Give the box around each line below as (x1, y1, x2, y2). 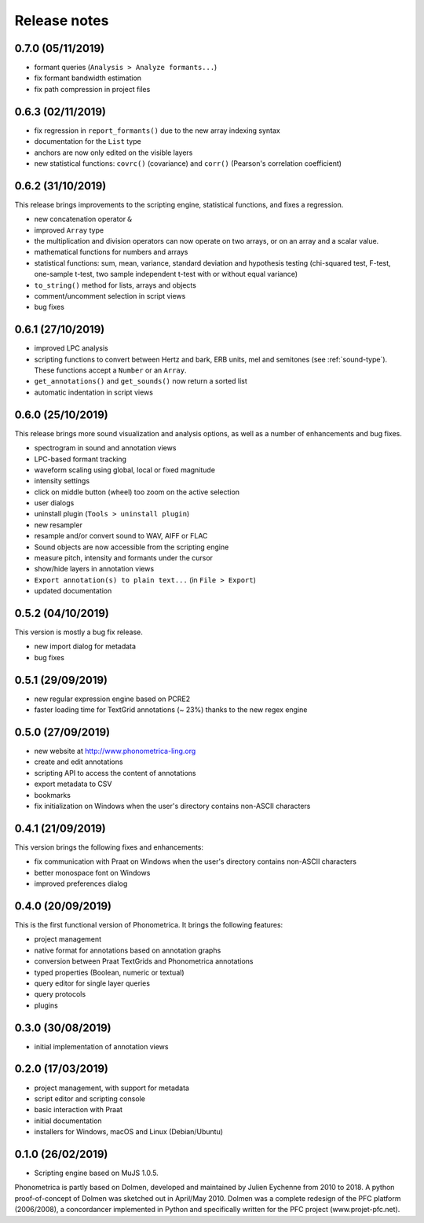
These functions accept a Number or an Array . (34, 365, 187, 375)
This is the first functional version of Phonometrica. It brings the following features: (14, 920, 283, 930)
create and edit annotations (34, 757, 123, 766)
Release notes (14, 12, 109, 29)
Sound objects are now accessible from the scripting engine (34, 542, 229, 552)
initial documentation (34, 1116, 102, 1126)
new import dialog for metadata (34, 641, 137, 652)
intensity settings (34, 476, 90, 486)
